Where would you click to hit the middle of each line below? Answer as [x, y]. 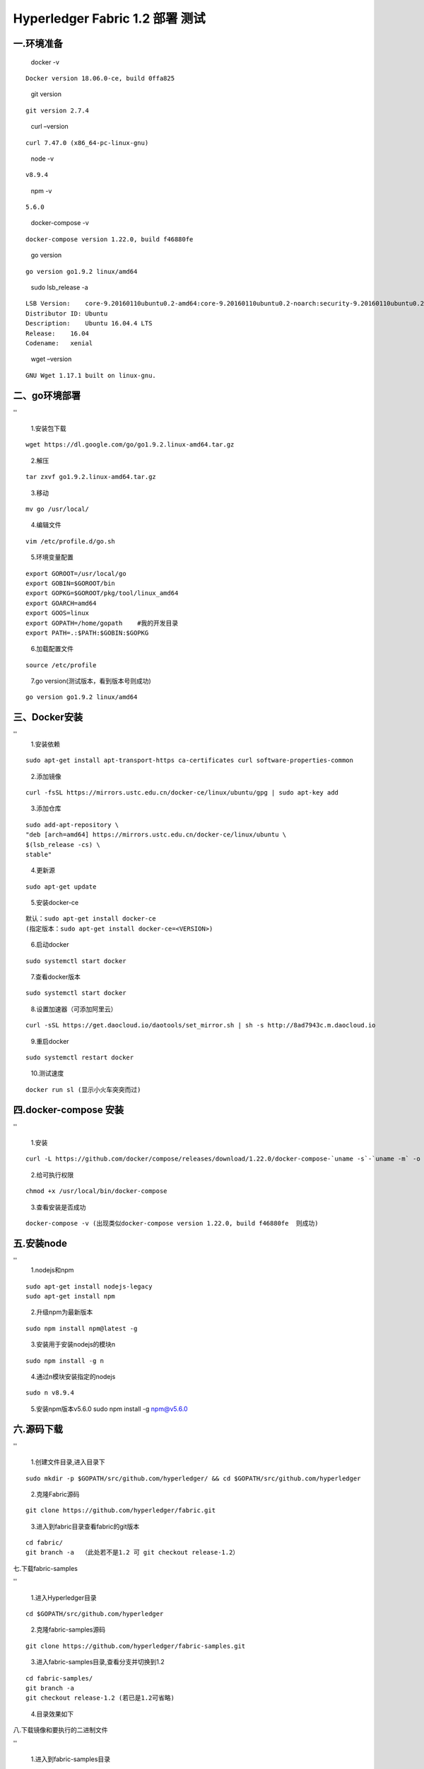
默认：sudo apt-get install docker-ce [91, 919]
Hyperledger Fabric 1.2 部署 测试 [109, 18]
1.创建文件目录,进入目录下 [68, 1462]
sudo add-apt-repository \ [72, 825]
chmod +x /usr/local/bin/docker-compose [96, 1191]
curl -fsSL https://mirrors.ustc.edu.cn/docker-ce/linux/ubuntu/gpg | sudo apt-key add [182, 792]
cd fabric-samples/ [59, 1678]
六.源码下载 [38, 1429]
